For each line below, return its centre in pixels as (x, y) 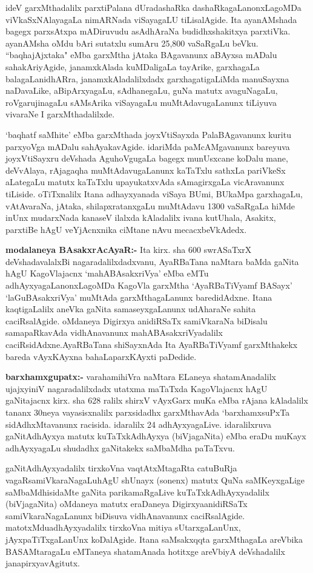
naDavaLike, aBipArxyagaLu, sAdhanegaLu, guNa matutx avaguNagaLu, (142, 90)
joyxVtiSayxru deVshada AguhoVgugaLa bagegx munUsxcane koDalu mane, (147, 158)
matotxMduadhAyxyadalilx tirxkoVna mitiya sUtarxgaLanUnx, (123, 527)
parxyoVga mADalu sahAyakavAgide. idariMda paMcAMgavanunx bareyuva (148, 146)
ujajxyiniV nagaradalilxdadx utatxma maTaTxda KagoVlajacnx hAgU (137, 388)
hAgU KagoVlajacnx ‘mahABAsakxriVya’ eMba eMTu (107, 273)
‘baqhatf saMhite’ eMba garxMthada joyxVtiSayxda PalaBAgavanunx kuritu (148, 134)
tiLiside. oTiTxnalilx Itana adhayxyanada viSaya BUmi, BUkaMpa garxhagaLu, (154, 193)
